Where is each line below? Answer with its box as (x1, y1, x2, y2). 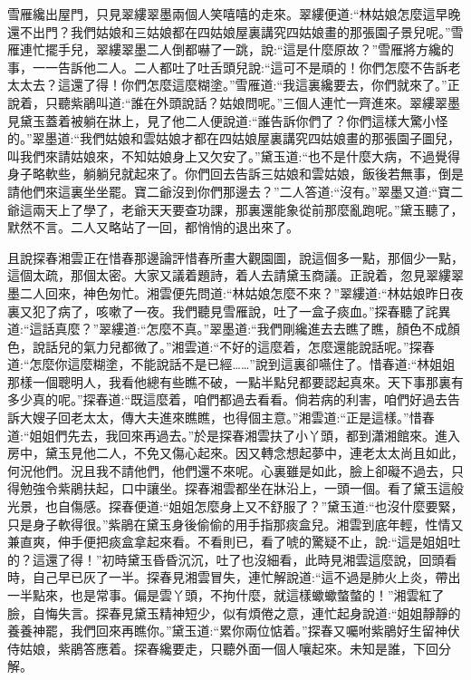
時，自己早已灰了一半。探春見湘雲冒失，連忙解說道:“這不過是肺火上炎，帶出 (7, 568, 461, 587)
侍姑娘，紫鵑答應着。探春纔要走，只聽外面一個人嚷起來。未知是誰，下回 (7, 638, 438, 657)
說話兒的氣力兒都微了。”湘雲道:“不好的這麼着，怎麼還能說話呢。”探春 (32, 336, 435, 355)
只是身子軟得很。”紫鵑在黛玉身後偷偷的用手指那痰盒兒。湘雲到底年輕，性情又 (7, 514, 464, 533)
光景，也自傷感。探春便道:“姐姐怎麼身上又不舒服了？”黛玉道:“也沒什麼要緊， (7, 497, 464, 516)
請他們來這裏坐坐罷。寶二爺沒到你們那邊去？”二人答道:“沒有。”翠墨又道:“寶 (7, 181, 451, 200)
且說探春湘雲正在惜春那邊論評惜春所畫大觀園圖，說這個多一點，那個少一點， (7, 248, 464, 267)
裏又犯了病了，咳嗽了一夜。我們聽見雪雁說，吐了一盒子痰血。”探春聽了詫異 (7, 301, 451, 320)
